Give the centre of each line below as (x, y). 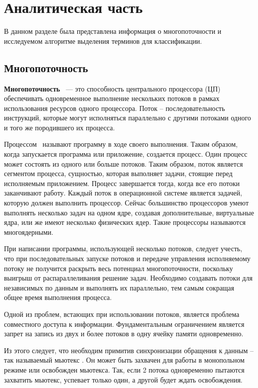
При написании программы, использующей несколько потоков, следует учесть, (123, 248)
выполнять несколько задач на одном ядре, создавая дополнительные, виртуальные (129, 212)
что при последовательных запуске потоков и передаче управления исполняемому (127, 258)
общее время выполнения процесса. (58, 297)
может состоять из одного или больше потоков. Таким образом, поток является (124, 163)
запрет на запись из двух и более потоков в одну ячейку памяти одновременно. (124, 334)
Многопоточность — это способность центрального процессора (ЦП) (112, 88)
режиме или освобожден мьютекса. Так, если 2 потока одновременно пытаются (124, 369)
